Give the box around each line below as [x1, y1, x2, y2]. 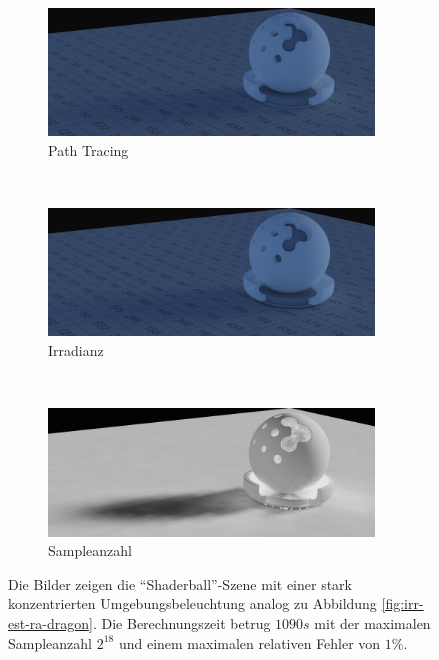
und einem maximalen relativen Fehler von [118, 632, 381, 653]
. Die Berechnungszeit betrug [92, 612, 271, 633]
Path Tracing [48, 139, 129, 160]
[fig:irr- [381, 593, 424, 614]
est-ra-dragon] [8, 612, 93, 633]
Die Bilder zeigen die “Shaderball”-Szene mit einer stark [8, 573, 352, 594]
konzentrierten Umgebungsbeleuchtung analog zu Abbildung [8, 593, 377, 614]
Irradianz [48, 340, 104, 361]
